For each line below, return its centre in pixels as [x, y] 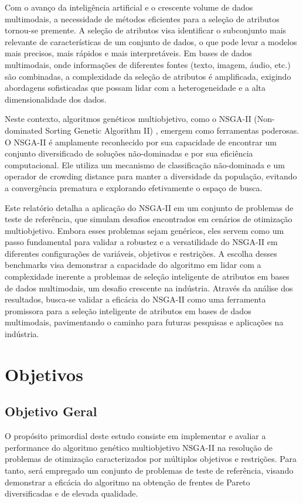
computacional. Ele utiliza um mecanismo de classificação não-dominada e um [145, 164]
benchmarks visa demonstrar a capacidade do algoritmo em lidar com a [133, 265]
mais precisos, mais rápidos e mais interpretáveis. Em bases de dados [128, 53]
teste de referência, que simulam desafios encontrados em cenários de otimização [149, 219]
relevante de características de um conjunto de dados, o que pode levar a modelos [151, 41]
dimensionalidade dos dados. [56, 99]
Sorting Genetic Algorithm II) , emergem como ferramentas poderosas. [172, 130]
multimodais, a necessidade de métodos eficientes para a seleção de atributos [142, 18]
